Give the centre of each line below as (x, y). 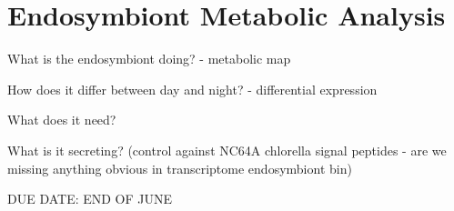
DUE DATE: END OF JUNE (90, 199)
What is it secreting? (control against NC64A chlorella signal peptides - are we (227, 150)
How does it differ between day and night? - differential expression (192, 89)
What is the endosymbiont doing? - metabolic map (149, 59)
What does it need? (62, 120)
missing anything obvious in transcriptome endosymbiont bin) (180, 168)
